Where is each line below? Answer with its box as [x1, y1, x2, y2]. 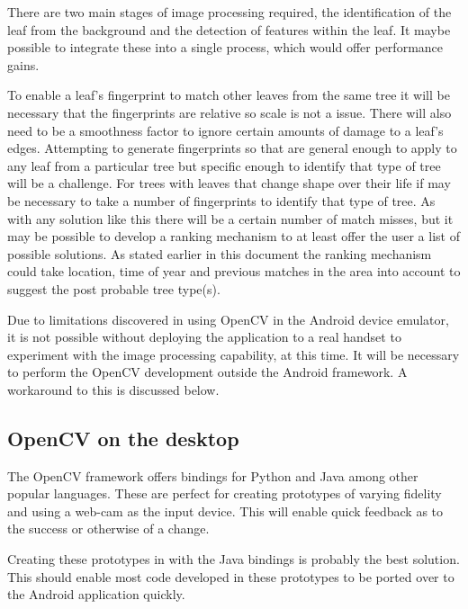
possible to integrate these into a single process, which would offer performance [7, 38, 444, 57]
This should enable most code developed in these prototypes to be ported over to [7, 567, 454, 586]
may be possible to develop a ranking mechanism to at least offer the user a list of [7, 227, 460, 246]
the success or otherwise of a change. [7, 519, 210, 538]
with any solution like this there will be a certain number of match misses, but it [7, 209, 454, 228]
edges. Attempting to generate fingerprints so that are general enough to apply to [7, 139, 457, 157]
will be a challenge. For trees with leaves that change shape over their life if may [7, 174, 451, 193]
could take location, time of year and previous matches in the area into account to [7, 262, 461, 281]
